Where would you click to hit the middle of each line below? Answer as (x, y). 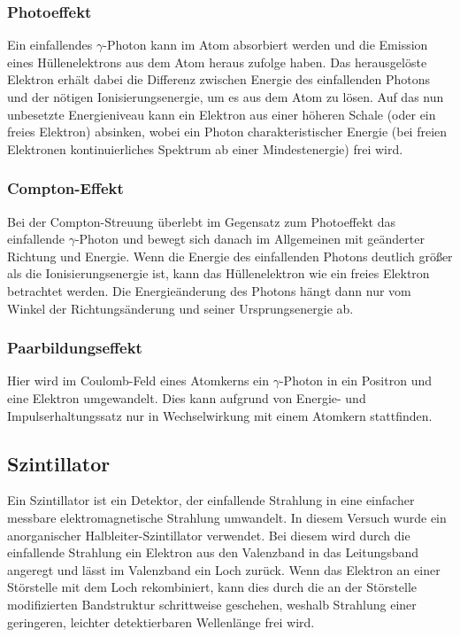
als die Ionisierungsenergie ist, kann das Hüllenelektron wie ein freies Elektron (218, 273)
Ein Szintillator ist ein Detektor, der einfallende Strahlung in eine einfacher (211, 500)
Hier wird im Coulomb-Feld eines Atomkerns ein (138, 381)
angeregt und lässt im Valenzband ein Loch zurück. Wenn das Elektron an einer (224, 569)
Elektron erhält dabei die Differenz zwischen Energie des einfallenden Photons (218, 79)
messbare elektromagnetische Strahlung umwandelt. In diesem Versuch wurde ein (227, 517)
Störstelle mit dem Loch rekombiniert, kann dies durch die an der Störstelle (212, 587)
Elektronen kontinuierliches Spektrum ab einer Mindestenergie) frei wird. (205, 148)
